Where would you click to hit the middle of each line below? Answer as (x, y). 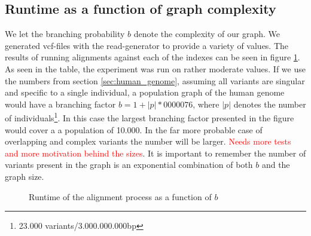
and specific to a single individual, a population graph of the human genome (145, 92)
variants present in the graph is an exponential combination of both (129, 165)
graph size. (25, 176)
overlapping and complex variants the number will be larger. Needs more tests (148, 141)
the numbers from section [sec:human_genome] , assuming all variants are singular (155, 80)
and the (276, 165)
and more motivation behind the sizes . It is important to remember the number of (155, 153)
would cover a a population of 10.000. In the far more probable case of (134, 129)
